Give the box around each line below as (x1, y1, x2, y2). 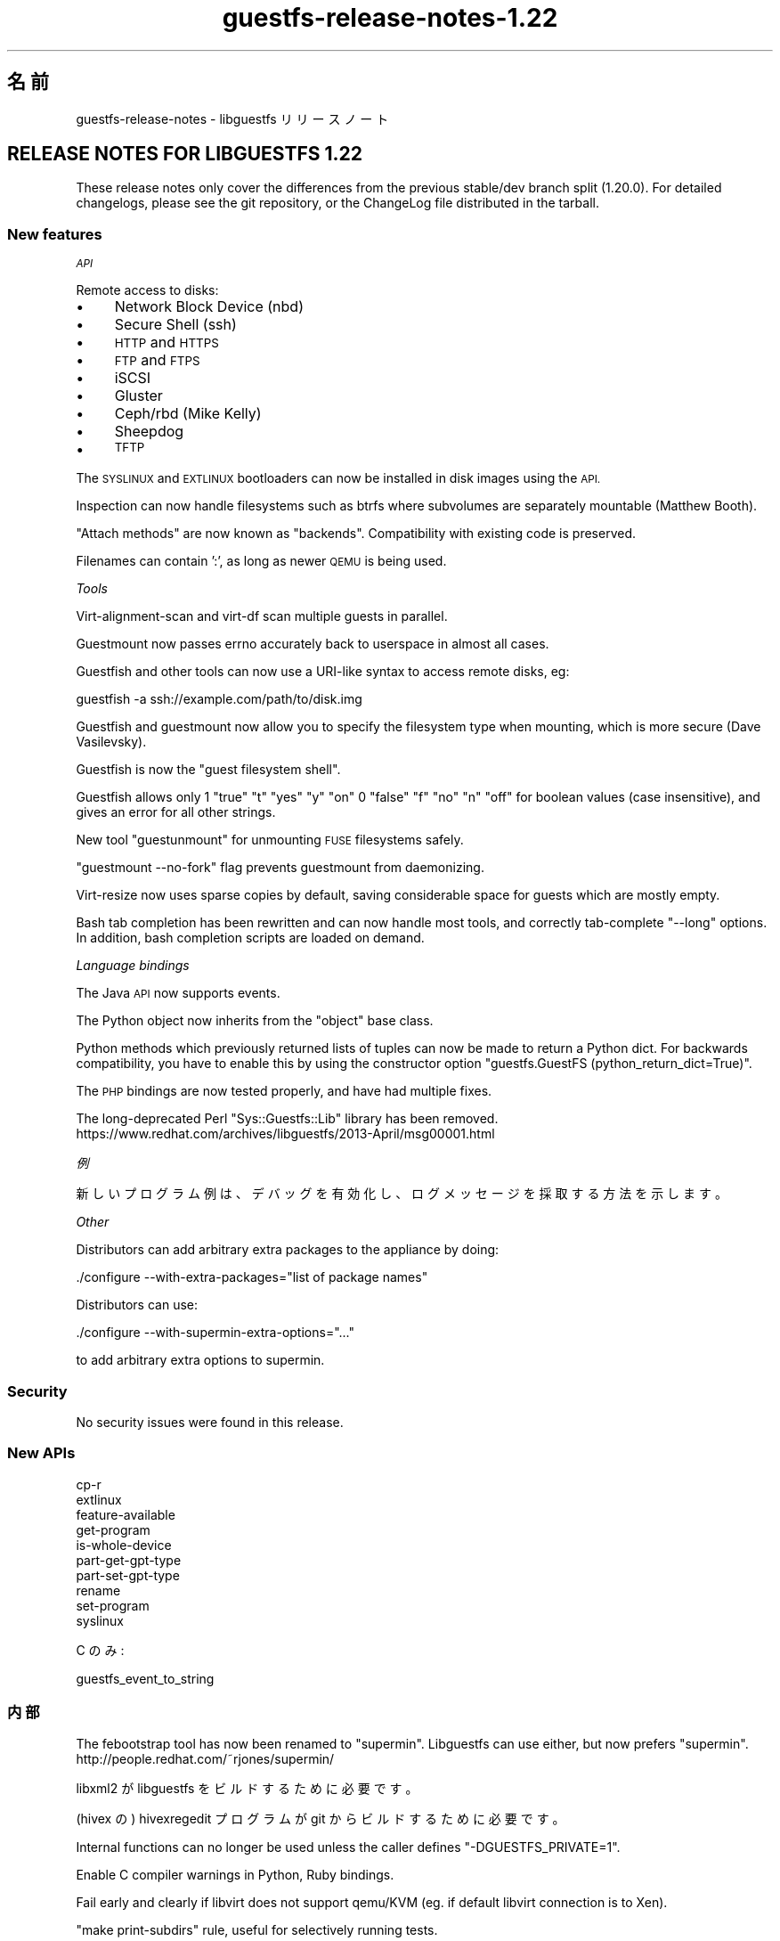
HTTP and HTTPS (114, 333, 219, 352)
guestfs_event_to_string (76, 1670, 215, 1686)
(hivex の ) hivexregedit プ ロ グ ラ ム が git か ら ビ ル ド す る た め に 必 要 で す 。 (76, 1811, 565, 1827)
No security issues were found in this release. (76, 1414, 344, 1430)
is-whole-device (76, 1537, 172, 1553)
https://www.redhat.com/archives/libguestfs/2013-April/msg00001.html (76, 1126, 495, 1142)
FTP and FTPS (114, 351, 200, 370)
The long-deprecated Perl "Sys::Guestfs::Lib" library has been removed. (76, 1111, 499, 1127)
